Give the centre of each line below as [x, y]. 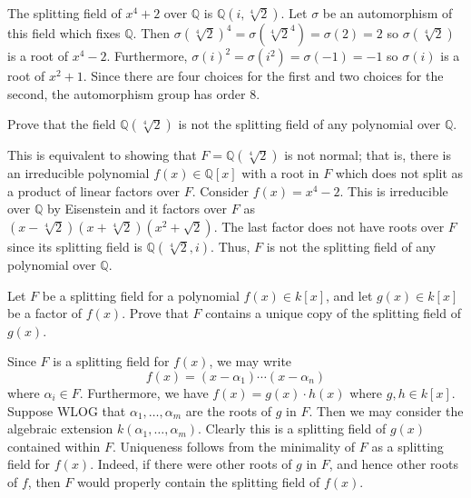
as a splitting [407, 446]
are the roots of [229, 410]
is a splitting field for [111, 361]
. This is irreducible [394, 190]
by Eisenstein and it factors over [137, 209]
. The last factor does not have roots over [329, 226]
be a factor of [45, 313]
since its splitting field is [75, 246]
